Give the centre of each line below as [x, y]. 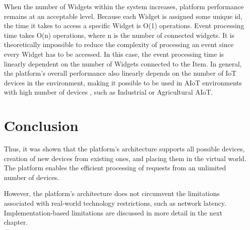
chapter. [16, 222]
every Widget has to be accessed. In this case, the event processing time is [114, 54]
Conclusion [41, 125]
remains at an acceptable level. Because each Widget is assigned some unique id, [123, 16]
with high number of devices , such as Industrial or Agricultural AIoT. [109, 92]
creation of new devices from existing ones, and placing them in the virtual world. [125, 158]
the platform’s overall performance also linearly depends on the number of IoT [120, 73]
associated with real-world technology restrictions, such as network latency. [115, 203]
